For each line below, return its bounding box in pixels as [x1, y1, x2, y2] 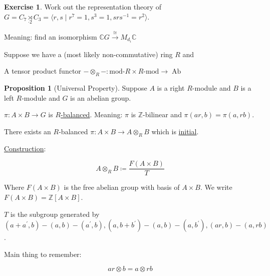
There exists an [4, 126, 51, 136]
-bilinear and [143, 109, 182, 120]
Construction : [4, 143, 46, 153]
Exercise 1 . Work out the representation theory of [4, 2, 162, 12]
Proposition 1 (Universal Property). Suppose [4, 83, 147, 93]
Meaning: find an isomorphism [4, 31, 97, 42]
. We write [200, 182, 232, 192]
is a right [157, 83, 185, 93]
